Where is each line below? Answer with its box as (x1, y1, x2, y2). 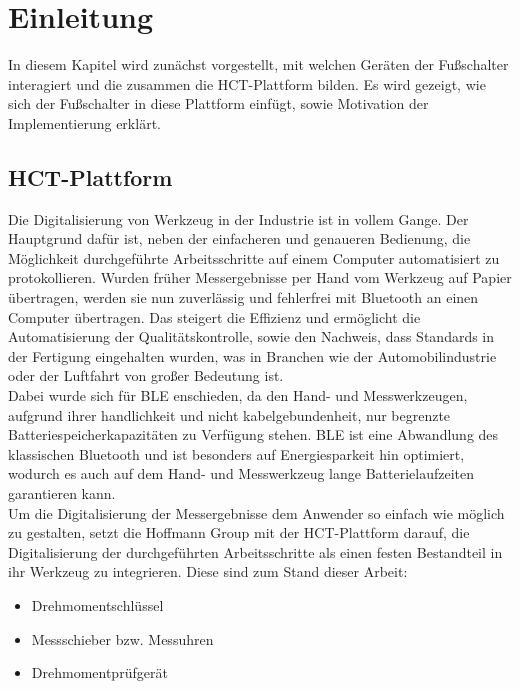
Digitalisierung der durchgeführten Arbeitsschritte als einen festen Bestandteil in (8, 541, 503, 562)
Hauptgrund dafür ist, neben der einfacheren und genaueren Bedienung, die (8, 228, 471, 249)
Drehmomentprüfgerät (31, 662, 168, 683)
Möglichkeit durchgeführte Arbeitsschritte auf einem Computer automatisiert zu (8, 247, 500, 268)
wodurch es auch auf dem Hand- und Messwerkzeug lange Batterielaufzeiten (8, 463, 475, 484)
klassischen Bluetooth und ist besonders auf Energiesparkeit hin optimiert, (8, 443, 465, 464)
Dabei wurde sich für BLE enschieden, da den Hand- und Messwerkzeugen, (8, 385, 468, 406)
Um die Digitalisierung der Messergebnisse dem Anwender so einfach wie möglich (8, 502, 505, 523)
